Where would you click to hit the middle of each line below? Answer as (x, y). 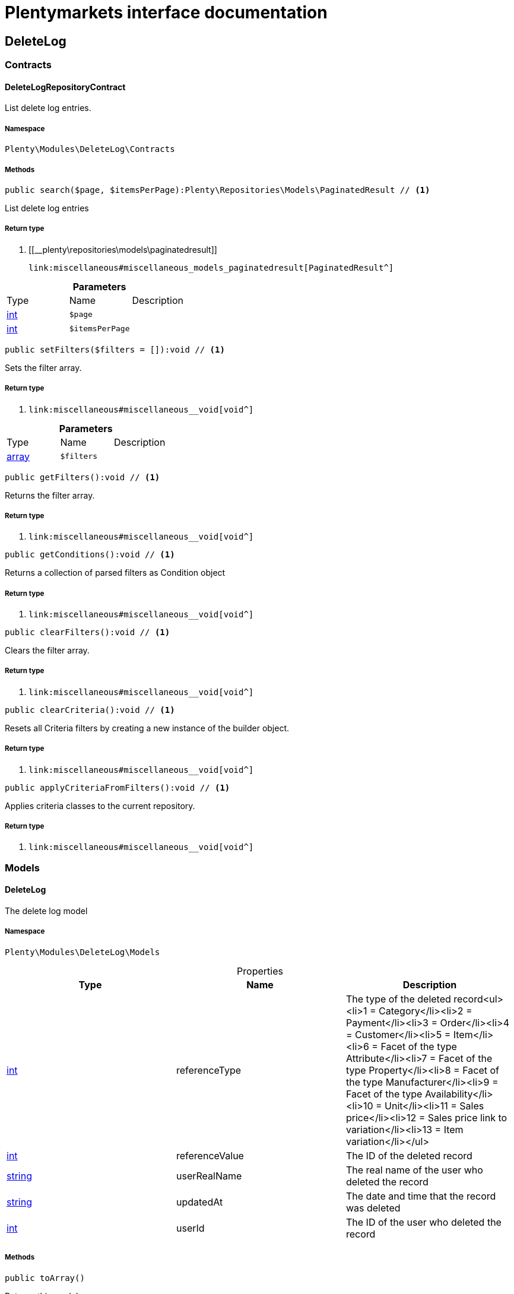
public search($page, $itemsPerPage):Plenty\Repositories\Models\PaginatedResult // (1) (218, 190)
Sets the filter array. (43, 367)
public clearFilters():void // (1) (88, 632)
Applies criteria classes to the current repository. (100, 805)
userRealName (209, 1176)
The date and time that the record (421, 1196)
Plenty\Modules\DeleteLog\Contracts (90, 149)
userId (190, 1228)
